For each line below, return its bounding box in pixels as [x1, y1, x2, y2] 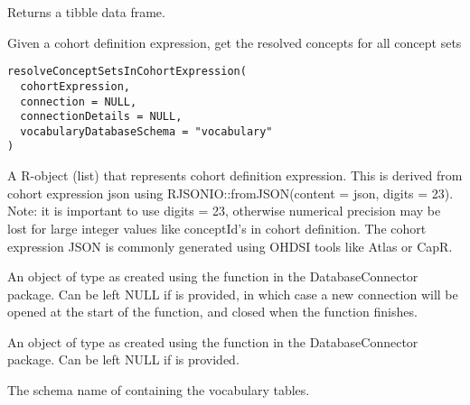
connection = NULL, [20, 95, 137, 108]
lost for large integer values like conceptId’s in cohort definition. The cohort [7, 218, 427, 237]
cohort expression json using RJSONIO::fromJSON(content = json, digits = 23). [7, 183, 454, 202]
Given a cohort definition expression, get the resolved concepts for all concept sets [7, 32, 462, 51]
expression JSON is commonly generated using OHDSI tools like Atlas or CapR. [7, 236, 453, 255]
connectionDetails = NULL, [20, 110, 183, 124]
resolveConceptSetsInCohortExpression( [7, 65, 247, 78]
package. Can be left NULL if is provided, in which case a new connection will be [7, 284, 458, 303]
